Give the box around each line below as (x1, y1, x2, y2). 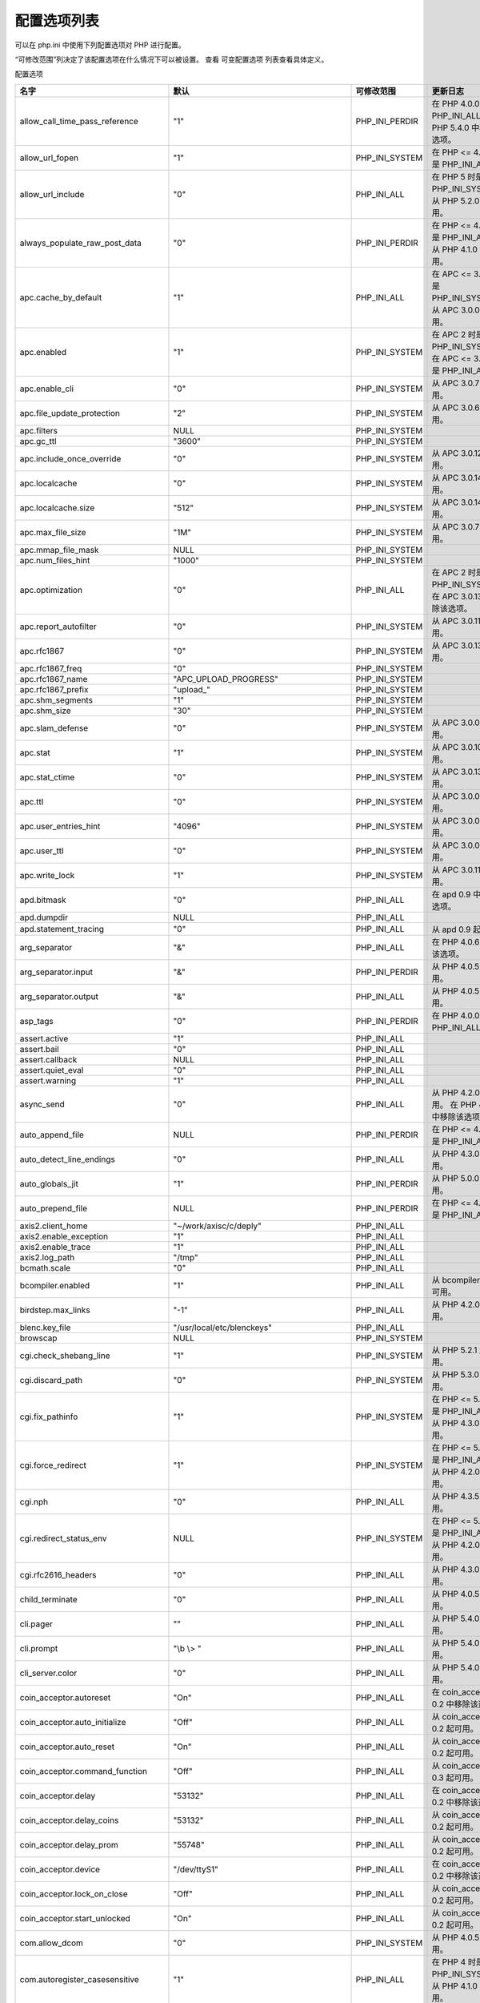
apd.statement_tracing (19, 923, 104, 934)
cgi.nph (19, 1496, 48, 1507)
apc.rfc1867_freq (19, 663, 82, 674)
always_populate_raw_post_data (19, 237, 142, 248)
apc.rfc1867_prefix (19, 683, 89, 695)
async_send (19, 1098, 66, 1110)
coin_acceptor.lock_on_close (19, 1888, 128, 1899)
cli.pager (19, 1618, 54, 1630)
